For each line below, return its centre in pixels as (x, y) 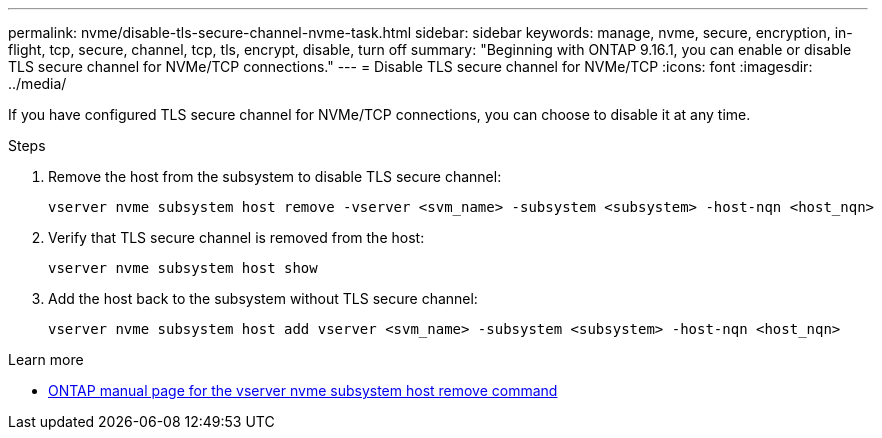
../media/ (37, 83)
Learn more (46, 359)
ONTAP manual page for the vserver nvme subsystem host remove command (303, 390)
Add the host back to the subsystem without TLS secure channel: (263, 298)
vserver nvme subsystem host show (183, 268)
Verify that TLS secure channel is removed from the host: (236, 237)
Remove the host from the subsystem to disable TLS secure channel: (275, 176)
